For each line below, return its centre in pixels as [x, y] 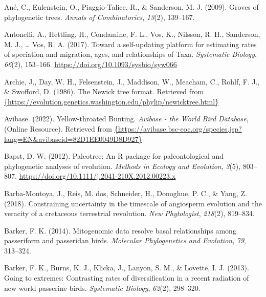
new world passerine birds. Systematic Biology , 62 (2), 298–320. [102, 288]
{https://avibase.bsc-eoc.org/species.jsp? [178, 128]
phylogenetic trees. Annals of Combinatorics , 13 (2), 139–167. [99, 17]
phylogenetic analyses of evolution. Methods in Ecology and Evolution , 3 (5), [123, 166]
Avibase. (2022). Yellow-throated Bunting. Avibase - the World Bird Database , [126, 119]
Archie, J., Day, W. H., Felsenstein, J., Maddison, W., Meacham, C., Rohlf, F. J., [132, 81]
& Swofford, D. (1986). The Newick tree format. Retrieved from [104, 91]
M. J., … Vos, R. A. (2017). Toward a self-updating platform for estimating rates [130, 44]
